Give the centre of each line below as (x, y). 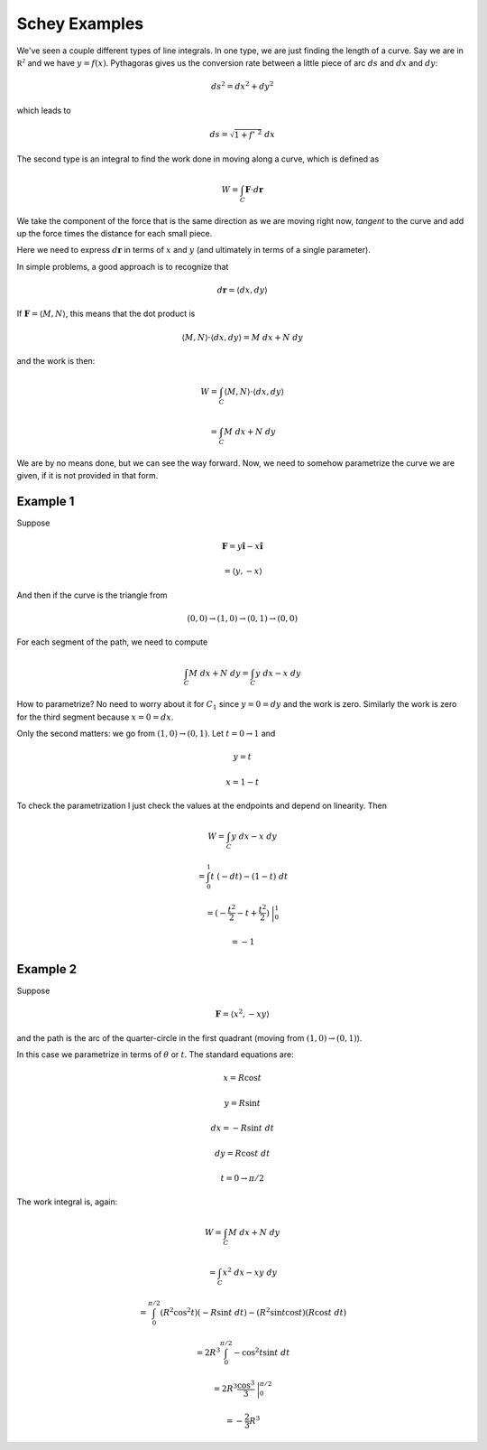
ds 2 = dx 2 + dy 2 (242, 86)
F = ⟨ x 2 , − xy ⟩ (243, 1013)
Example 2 (46, 969)
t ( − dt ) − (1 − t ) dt (249, 876)
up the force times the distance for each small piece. (115, 233)
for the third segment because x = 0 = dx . (95, 717)
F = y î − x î (242, 547)
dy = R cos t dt (243, 1153)
